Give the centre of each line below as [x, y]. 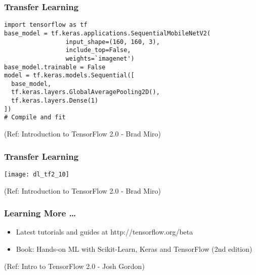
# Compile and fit [35, 118]
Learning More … [40, 213]
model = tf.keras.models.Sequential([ [69, 76]
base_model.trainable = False [55, 67]
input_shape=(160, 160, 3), [113, 42]
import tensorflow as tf [46, 25]
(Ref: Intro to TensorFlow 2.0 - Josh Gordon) [74, 266]
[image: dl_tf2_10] [37, 174]
